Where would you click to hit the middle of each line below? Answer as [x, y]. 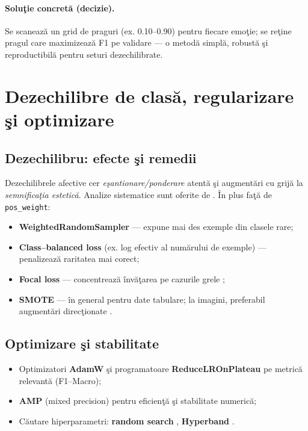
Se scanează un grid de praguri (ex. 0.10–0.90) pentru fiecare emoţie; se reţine [148, 30]
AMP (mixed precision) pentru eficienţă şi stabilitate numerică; [138, 401]
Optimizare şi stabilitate [82, 343]
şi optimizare [60, 119]
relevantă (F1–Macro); [60, 380]
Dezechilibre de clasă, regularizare [149, 95]
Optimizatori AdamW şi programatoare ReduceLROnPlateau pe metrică [161, 368]
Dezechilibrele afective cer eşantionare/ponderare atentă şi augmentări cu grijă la [154, 183]
